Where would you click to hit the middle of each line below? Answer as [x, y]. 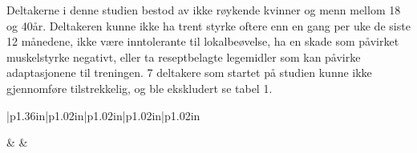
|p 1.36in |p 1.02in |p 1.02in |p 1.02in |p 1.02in [103, 115]
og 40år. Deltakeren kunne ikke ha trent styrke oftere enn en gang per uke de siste [208, 25]
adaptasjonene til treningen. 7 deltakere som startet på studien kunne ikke [189, 72]
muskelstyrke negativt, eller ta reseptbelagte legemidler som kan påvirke [184, 56]
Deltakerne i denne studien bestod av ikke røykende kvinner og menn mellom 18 [204, 10]
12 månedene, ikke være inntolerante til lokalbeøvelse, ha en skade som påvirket [203, 41]
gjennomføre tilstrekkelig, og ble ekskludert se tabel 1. [140, 88]
